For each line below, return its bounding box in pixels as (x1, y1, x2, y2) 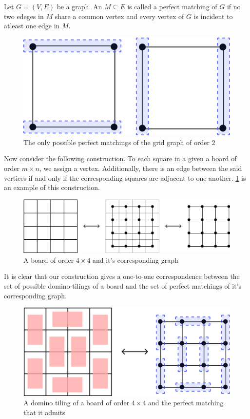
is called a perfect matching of (127, 1, 217, 11)
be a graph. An (57, 1, 102, 11)
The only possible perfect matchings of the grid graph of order (23, 137, 210, 147)
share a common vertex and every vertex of (55, 11, 184, 21)
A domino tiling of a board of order (23, 398, 130, 408)
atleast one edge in (4, 21, 60, 31)
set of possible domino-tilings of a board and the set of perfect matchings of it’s (4, 281, 242, 291)
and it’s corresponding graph (93, 254, 178, 265)
